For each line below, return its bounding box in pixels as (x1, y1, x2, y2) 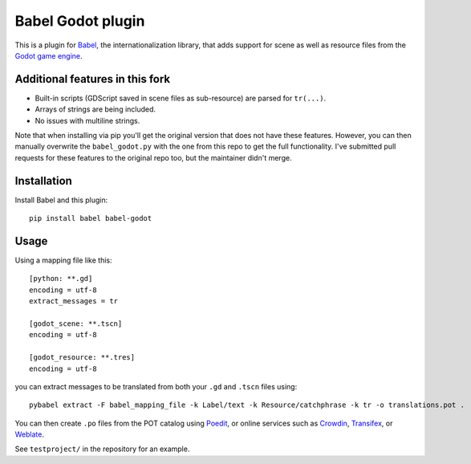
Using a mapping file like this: (14, 255, 112, 265)
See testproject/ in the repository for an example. (14, 444, 190, 454)
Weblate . (14, 429, 44, 439)
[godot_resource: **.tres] (29, 353, 136, 362)
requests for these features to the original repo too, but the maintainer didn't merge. (14, 153, 292, 162)
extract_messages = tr (29, 297, 119, 306)
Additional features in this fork (14, 72, 171, 86)
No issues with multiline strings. (35, 116, 140, 125)
